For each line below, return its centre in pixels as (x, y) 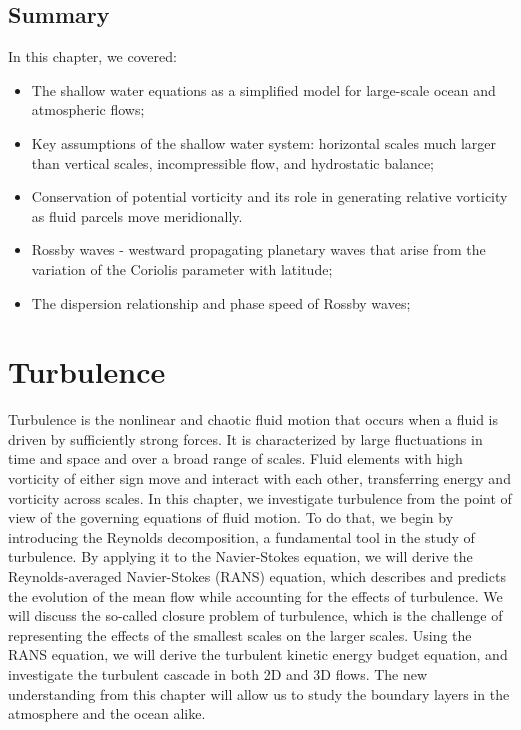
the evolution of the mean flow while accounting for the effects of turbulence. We (255, 595)
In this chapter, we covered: (92, 56)
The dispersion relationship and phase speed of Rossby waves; (221, 302)
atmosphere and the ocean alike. (107, 713)
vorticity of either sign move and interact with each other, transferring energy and (259, 478)
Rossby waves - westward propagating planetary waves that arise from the (258, 249)
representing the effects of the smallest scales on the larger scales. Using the (240, 634)
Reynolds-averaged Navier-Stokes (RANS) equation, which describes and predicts (257, 576)
